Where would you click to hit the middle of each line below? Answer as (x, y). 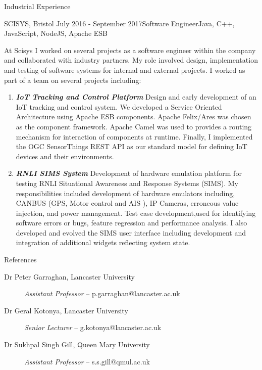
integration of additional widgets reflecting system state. (103, 242)
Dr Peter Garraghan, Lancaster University (69, 276)
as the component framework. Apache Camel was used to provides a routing (134, 126)
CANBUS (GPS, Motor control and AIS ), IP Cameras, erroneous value (127, 203)
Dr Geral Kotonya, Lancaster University (66, 310)
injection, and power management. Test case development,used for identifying (136, 213)
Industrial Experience (37, 6)
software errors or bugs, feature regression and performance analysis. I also (132, 223)
